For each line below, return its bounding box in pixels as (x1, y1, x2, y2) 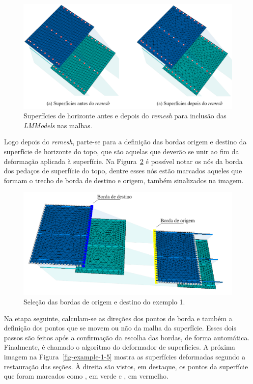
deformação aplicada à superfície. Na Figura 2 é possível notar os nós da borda (4, 156, 243, 166)
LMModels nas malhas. (24, 120, 92, 130)
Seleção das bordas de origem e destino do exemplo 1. (24, 297, 185, 307)
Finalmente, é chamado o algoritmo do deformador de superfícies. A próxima (4, 342, 235, 352)
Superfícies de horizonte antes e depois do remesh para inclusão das (24, 110, 226, 121)
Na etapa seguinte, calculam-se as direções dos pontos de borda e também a (4, 313, 232, 323)
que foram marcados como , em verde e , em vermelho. (4, 371, 169, 381)
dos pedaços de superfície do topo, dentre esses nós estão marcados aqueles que (4, 165, 242, 176)
